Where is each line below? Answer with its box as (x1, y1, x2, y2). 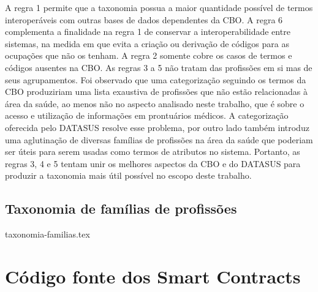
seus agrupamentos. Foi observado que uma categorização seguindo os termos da (5, 73, 306, 86)
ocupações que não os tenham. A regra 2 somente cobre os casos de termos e (5, 49, 292, 62)
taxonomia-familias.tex (5, 228, 90, 241)
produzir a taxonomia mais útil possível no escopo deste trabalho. (5, 169, 252, 182)
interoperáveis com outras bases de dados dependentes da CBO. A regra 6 (5, 13, 283, 26)
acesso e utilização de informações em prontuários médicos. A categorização (5, 109, 289, 122)
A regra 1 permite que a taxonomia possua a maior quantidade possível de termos (5, 1, 313, 13)
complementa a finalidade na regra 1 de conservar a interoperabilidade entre (5, 25, 290, 38)
